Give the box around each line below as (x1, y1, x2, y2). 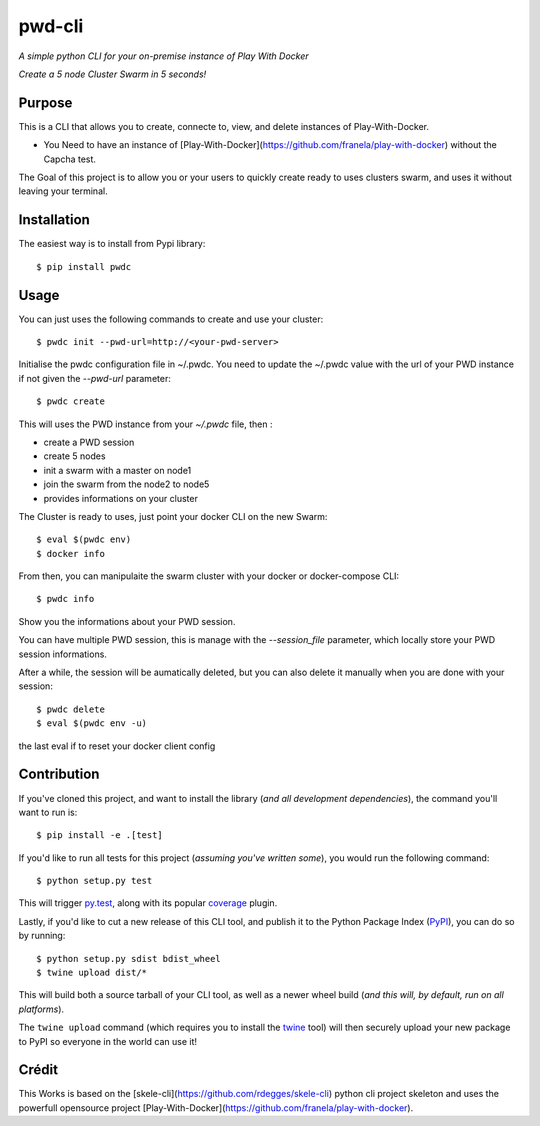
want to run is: (18, 806, 78, 818)
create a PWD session (43, 436, 135, 448)
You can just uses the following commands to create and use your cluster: (18, 313, 324, 325)
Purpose (18, 94, 73, 111)
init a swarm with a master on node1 (43, 464, 192, 476)
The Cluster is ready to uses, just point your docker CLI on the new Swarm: (18, 510, 328, 522)
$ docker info (36, 548, 105, 559)
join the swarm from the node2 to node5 (43, 478, 210, 490)
